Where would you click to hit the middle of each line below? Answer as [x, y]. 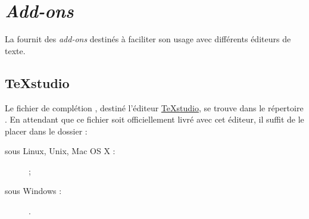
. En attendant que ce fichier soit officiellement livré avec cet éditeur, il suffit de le [154, 119]
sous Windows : [33, 191]
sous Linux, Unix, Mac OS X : [60, 151]
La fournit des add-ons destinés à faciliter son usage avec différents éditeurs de [148, 39]
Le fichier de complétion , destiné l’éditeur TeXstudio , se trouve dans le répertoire [154, 107]
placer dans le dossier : [46, 131]
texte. [15, 50]
